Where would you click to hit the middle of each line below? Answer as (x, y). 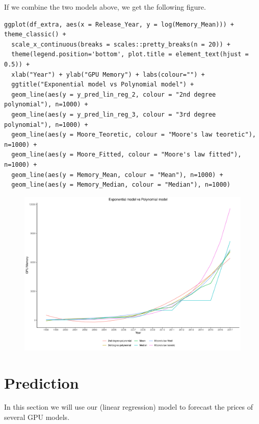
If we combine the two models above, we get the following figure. (105, 7)
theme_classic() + (35, 35)
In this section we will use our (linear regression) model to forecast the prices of (128, 407)
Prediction (42, 382)
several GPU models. (37, 417)
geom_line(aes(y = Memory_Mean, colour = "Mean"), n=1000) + (117, 175)
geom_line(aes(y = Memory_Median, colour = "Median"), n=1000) (121, 185)
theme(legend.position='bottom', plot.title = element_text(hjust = (130, 54)
